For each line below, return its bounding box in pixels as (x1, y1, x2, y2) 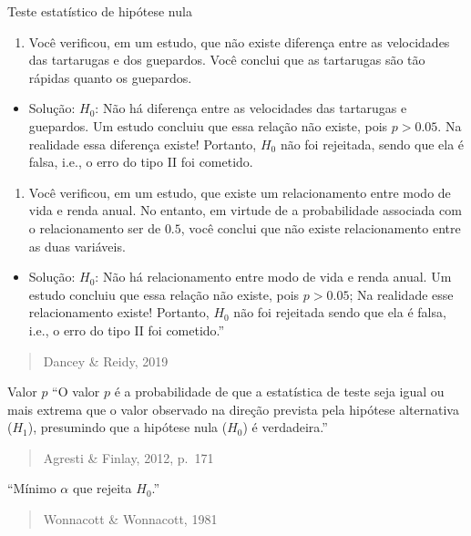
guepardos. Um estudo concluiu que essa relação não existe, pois (28, 116, 388, 135)
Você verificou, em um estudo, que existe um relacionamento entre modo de (28, 182, 451, 201)
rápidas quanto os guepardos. (28, 67, 192, 87)
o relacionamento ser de (28, 218, 161, 237)
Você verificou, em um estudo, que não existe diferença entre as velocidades (28, 32, 450, 51)
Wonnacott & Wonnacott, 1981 (43, 510, 218, 529)
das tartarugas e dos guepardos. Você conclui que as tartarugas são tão (28, 50, 425, 69)
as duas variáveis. (28, 236, 126, 255)
